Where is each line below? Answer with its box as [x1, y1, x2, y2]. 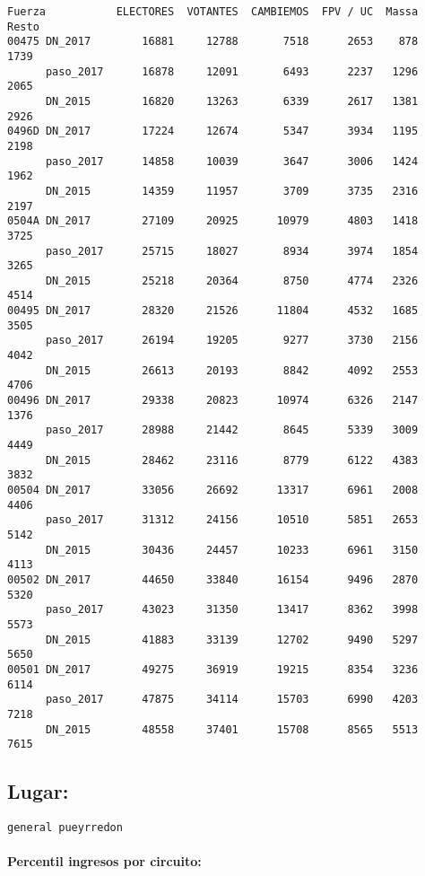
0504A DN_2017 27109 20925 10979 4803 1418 [7, 215, 419, 228]
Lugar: [7, 777, 69, 805]
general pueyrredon [7, 821, 123, 835]
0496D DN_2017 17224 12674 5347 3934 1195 [7, 125, 419, 138]
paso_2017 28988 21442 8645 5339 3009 [45, 424, 419, 437]
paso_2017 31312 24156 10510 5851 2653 [45, 513, 419, 527]
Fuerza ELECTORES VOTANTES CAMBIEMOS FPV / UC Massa [7, 5, 419, 18]
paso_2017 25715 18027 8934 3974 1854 [45, 244, 419, 258]
